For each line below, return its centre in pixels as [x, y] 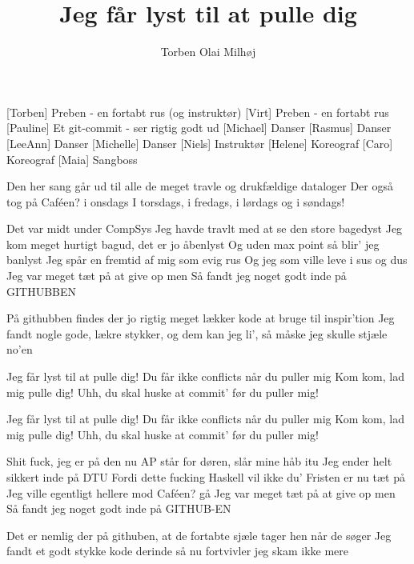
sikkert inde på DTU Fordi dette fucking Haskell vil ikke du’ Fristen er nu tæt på [206, 477]
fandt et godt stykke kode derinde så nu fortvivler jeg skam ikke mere [177, 551]
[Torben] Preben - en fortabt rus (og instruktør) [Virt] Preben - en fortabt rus [198, 112]
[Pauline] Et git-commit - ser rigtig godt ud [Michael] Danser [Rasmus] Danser [199, 128]
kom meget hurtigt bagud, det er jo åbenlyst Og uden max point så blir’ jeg [193, 244]
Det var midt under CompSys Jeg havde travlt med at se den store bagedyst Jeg [205, 228]
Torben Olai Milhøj [208, 52]
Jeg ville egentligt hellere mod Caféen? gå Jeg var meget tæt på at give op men [201, 492]
